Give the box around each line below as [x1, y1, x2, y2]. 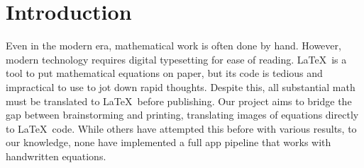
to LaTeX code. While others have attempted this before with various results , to [6, 121, 357, 136]
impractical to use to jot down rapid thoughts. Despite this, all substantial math [6, 79, 355, 94]
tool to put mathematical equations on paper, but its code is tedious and [6, 66, 323, 80]
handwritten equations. [6, 148, 106, 163]
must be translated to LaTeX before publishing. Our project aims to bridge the [6, 93, 352, 108]
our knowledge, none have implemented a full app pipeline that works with [6, 135, 331, 150]
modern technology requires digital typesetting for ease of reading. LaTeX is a [6, 52, 347, 66]
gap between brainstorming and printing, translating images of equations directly [6, 107, 359, 122]
